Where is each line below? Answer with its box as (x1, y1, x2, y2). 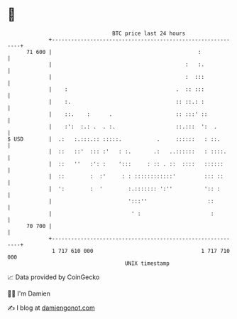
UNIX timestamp (124, 259, 170, 267)
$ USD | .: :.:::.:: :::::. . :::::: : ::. (7, 135, 221, 143)
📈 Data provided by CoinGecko (7, 273, 100, 281)
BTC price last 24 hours (112, 30, 186, 37)
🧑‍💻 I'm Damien (7, 289, 51, 298)
